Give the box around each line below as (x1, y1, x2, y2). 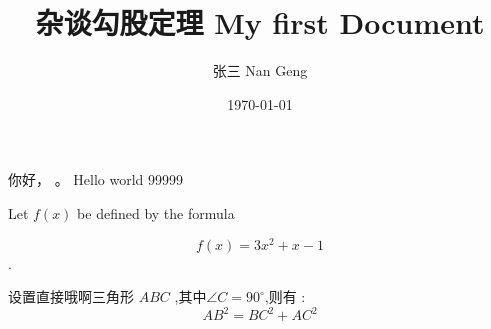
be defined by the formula (77, 202, 235, 223)
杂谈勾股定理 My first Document (35, 2, 485, 43)
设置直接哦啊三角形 (8, 286, 134, 307)
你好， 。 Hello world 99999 (8, 169, 184, 190)
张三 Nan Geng (212, 60, 308, 81)
